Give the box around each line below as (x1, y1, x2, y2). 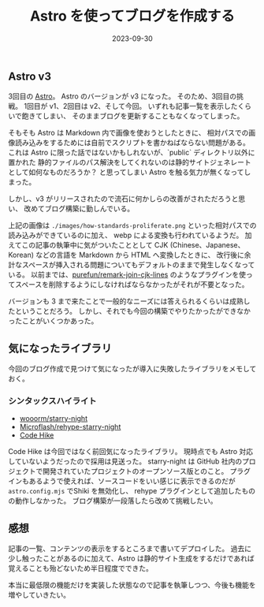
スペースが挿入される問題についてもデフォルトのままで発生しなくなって (21, 260, 255, 270)
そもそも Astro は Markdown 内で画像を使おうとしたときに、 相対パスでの (8, 128, 249, 138)
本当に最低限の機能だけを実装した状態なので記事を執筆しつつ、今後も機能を (8, 580, 256, 590)
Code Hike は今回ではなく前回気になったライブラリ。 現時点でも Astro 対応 (8, 447, 254, 456)
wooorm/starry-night (19, 414, 88, 423)
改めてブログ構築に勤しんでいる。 (23, 204, 135, 214)
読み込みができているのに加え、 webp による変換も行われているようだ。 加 (8, 230, 252, 240)
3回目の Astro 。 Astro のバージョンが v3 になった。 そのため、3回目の (8, 91, 237, 101)
